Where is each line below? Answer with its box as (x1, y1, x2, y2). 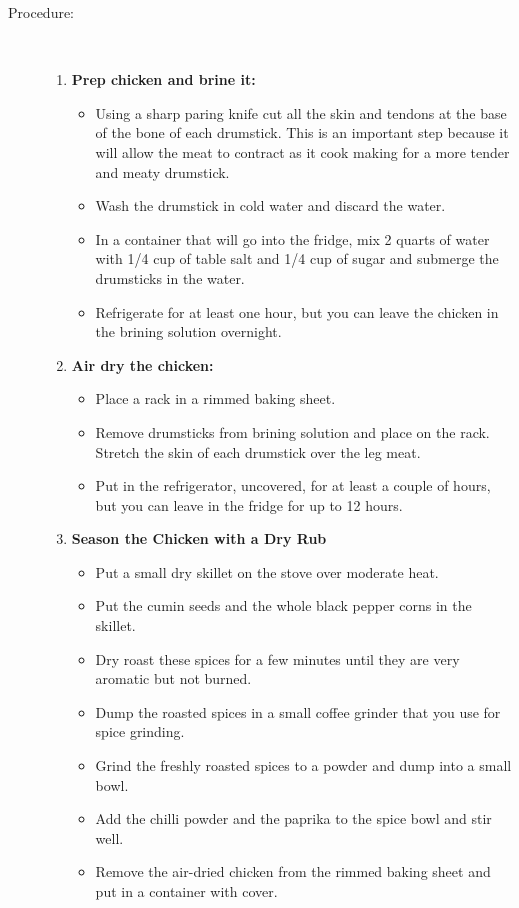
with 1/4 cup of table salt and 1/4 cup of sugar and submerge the (95, 248, 499, 269)
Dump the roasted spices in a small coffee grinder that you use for (95, 701, 501, 722)
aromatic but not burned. (95, 668, 252, 689)
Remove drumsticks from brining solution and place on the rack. (95, 421, 490, 442)
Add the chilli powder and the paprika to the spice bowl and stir (95, 808, 492, 829)
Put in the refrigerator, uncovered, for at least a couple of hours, (95, 475, 491, 496)
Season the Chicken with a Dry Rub (71, 528, 327, 549)
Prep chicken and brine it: (71, 69, 256, 90)
